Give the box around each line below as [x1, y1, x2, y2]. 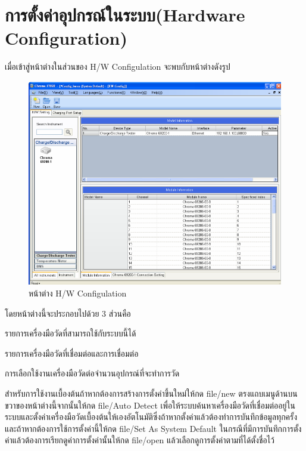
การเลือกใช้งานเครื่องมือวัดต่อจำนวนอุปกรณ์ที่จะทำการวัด [5, 367, 180, 379]
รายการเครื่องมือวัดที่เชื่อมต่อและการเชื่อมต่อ [5, 347, 139, 359]
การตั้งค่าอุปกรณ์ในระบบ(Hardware [5, 2, 245, 27]
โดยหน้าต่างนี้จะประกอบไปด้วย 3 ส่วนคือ [5, 307, 131, 319]
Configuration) [5, 26, 128, 50]
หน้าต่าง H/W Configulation [29, 286, 127, 299]
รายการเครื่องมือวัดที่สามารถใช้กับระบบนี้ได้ [5, 327, 136, 339]
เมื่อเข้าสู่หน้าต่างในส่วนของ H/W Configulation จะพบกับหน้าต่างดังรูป [5, 60, 230, 73]
